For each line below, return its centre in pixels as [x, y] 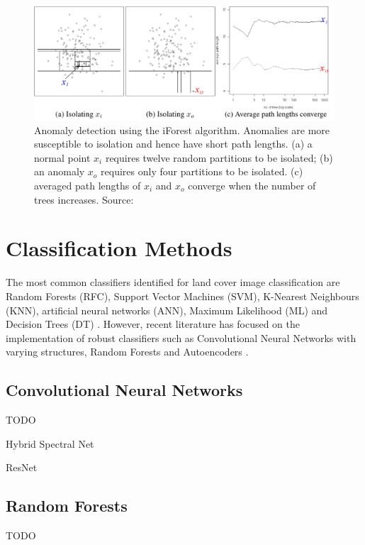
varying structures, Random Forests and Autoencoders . [127, 352]
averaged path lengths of [88, 186]
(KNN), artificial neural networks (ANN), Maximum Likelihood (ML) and [167, 310]
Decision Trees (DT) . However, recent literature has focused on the [153, 324]
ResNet [22, 467]
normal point [62, 157]
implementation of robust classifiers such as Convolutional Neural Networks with [181, 337]
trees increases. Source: [84, 199]
